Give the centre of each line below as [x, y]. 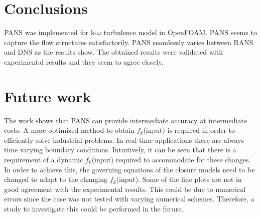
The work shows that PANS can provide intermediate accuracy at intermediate [125, 120]
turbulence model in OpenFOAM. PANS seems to [180, 32]
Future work [48, 96]
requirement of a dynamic [44, 159]
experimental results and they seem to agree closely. [84, 61]
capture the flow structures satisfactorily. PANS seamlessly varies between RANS [129, 42]
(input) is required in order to [189, 130]
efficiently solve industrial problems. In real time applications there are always [124, 140]
